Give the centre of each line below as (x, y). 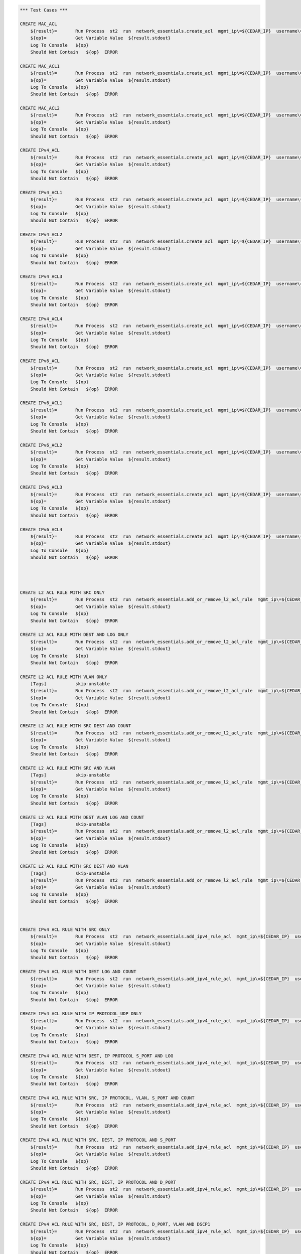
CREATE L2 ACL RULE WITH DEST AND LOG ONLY (74, 635)
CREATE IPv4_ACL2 (41, 235)
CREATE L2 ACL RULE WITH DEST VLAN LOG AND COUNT (82, 817)
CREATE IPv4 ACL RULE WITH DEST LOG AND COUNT (78, 972)
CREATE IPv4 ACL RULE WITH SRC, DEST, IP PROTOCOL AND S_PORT (98, 1140)
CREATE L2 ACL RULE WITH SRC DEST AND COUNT (76, 726)
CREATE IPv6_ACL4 (41, 529)
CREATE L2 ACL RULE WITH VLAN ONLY (63, 677)
